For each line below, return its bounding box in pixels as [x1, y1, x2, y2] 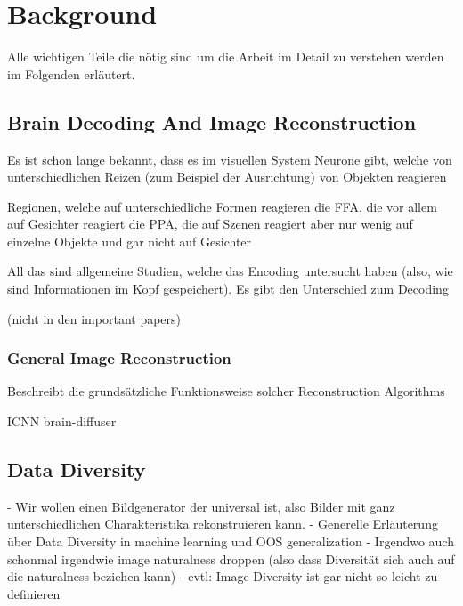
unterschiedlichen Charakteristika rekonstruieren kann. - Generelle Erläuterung [7, 514, 438, 533]
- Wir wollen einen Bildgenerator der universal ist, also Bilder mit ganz [7, 497, 395, 515]
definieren [7, 584, 61, 602]
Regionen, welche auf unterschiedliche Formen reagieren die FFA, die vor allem [7, 197, 437, 215]
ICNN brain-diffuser [7, 412, 117, 431]
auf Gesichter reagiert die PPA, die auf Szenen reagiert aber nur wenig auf [7, 214, 413, 233]
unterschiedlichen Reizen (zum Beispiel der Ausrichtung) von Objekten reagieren [7, 167, 447, 186]
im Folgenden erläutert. [7, 64, 135, 83]
